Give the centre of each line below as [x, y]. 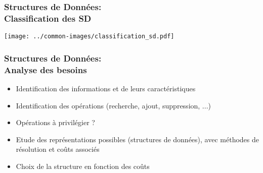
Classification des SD [48, 18]
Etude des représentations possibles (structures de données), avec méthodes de [137, 139]
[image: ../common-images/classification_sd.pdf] [89, 37]
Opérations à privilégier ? [55, 122]
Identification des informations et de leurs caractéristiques [106, 88]
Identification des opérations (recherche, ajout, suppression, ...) [113, 105]
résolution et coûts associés [58, 149]
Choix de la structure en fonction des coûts [83, 166]
